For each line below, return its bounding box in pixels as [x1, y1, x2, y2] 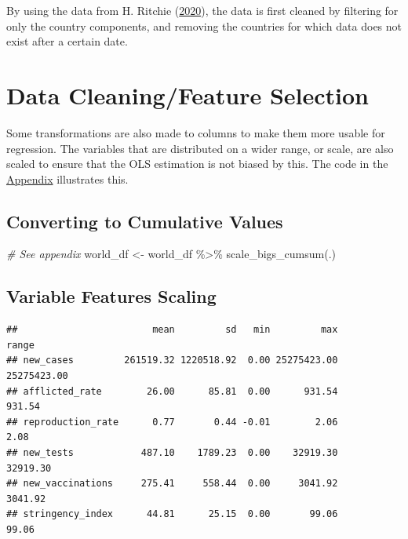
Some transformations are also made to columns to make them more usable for [6, 124, 385, 140]
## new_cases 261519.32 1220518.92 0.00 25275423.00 [6, 355, 338, 366]
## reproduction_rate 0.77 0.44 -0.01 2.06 [6, 416, 338, 428]
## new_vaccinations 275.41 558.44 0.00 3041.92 [6, 478, 338, 490]
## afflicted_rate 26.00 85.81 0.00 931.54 [6, 385, 338, 397]
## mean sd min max [6, 324, 338, 336]
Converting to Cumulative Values [6, 209, 283, 233]
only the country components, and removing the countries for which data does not [6, 17, 403, 34]
